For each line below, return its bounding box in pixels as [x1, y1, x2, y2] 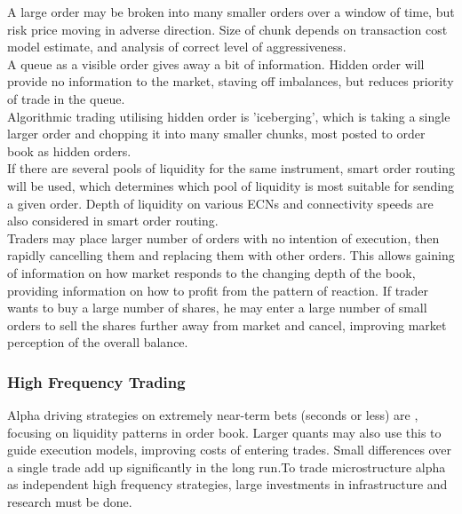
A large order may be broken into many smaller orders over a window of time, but [7, 3, 455, 20]
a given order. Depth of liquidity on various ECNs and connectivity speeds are [7, 194, 434, 212]
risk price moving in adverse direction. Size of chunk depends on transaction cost [7, 20, 448, 38]
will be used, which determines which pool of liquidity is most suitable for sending [7, 176, 455, 194]
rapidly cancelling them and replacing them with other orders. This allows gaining [7, 246, 455, 265]
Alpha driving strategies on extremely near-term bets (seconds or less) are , [7, 406, 418, 424]
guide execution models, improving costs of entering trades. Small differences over [7, 440, 451, 459]
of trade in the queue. [7, 89, 125, 107]
